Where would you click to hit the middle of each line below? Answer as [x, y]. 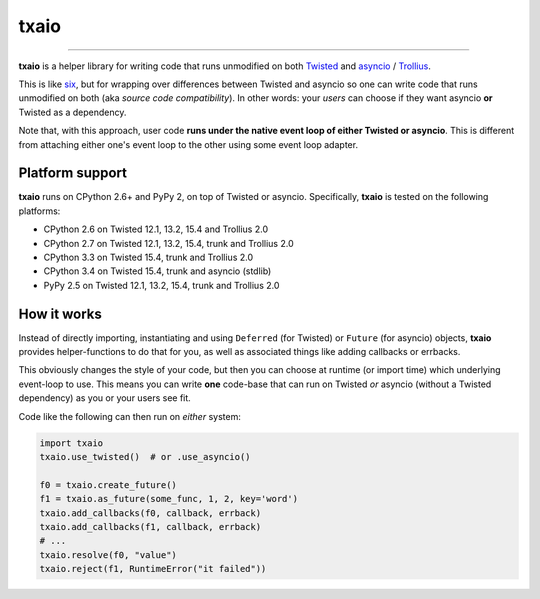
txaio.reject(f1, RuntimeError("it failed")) [153, 569]
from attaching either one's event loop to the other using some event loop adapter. [188, 144]
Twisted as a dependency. [72, 112]
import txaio [71, 443]
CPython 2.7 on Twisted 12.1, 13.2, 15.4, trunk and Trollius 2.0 [168, 243]
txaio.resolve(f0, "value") [108, 554]
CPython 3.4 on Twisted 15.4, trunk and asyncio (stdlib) [157, 271]
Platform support [72, 173]
